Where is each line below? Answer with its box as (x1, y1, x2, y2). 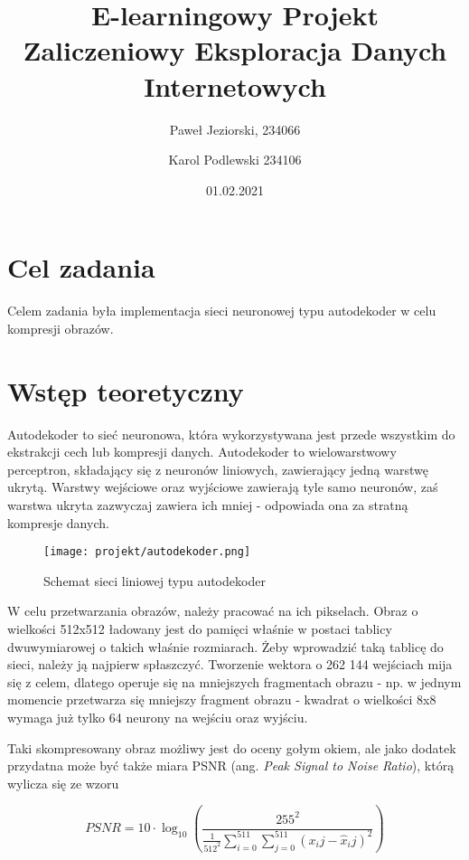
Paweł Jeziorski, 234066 (169, 119, 301, 138)
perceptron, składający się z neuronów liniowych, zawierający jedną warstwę (7, 459, 428, 478)
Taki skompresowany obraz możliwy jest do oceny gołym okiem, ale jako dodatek (7, 738, 456, 757)
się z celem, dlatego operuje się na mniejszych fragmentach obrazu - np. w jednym (7, 672, 462, 691)
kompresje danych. (7, 513, 109, 532)
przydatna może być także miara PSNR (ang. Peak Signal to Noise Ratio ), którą (7, 756, 455, 775)
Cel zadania (7, 249, 155, 286)
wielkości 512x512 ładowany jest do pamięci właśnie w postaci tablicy (7, 619, 392, 638)
